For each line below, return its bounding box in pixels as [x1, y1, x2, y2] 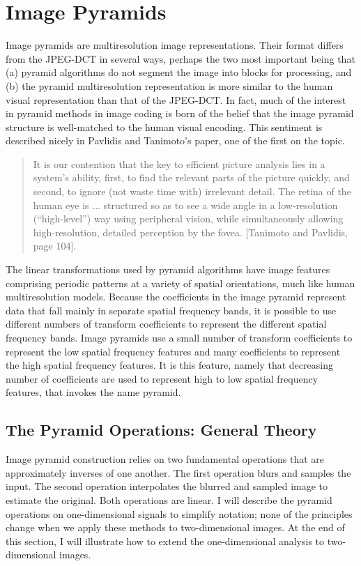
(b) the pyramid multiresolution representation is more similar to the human [6, 78, 333, 93]
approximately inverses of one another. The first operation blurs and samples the [6, 465, 351, 480]
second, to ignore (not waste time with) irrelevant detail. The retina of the [33, 184, 351, 199]
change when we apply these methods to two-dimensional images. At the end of [6, 520, 345, 535]
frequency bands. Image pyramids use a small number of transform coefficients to [6, 330, 353, 344]
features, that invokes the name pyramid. [6, 385, 181, 399]
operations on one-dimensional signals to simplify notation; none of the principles [6, 506, 353, 521]
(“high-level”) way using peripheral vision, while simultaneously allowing [33, 211, 344, 226]
